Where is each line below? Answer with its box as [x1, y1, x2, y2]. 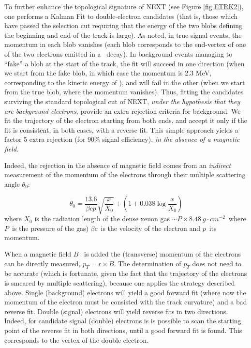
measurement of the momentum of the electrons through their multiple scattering [4, 169, 246, 180]
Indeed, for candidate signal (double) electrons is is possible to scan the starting [4, 316, 241, 326]
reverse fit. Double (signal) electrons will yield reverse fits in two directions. [4, 306, 228, 316]
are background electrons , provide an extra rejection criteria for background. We [4, 106, 241, 116]
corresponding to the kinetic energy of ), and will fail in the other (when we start [4, 77, 245, 87]
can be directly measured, [4, 258, 81, 268]
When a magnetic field [4, 248, 72, 258]
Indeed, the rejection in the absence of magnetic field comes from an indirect [4, 160, 231, 170]
